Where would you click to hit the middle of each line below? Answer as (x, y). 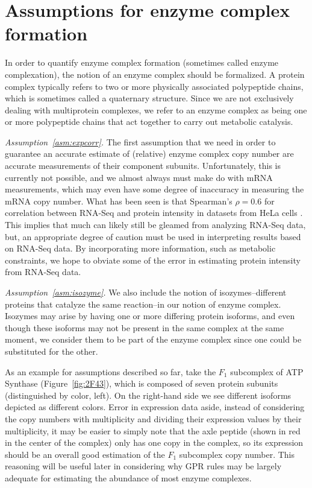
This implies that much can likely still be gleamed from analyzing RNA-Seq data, (155, 225)
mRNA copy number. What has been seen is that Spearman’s (119, 201)
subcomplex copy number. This (237, 454)
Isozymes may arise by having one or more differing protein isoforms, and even (150, 316)
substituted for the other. (51, 351)
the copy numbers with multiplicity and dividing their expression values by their (153, 418)
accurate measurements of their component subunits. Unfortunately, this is (143, 166)
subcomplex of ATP (267, 371)
